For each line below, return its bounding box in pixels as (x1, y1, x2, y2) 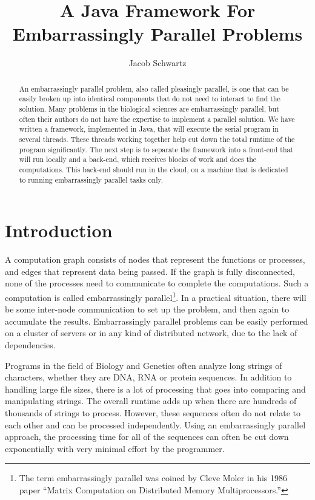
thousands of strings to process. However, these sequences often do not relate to (5, 406, 301, 419)
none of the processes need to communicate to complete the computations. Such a (5, 277, 309, 289)
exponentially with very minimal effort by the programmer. (5, 442, 225, 454)
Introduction (5, 218, 113, 243)
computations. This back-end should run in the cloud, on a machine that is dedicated (19, 164, 288, 174)
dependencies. (5, 339, 56, 351)
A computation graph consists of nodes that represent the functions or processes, (5, 253, 305, 266)
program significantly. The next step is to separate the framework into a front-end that (19, 144, 294, 154)
